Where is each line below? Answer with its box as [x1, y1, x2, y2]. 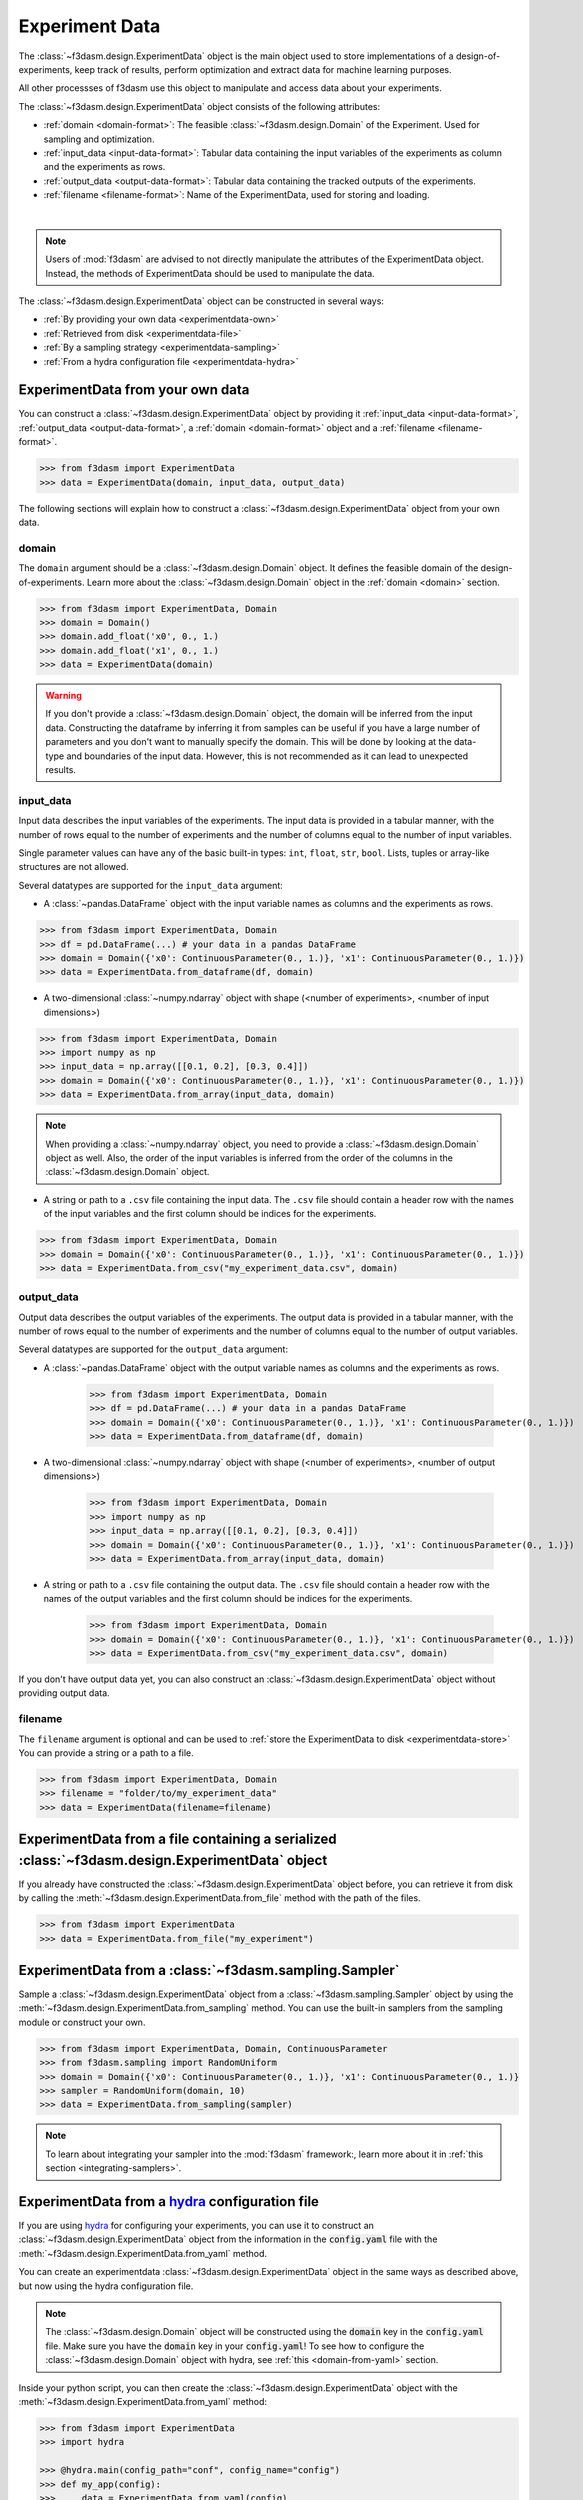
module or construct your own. [18, 2016, 146, 2028]
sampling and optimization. [43, 133, 155, 145]
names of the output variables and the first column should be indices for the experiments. [43, 1593, 413, 1605]
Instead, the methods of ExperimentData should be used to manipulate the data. [45, 267, 375, 279]
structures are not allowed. [18, 861, 129, 873]
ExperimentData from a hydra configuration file [18, 2193, 320, 2210]
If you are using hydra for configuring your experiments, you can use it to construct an [18, 2220, 375, 2232]
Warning [45, 690, 82, 702]
